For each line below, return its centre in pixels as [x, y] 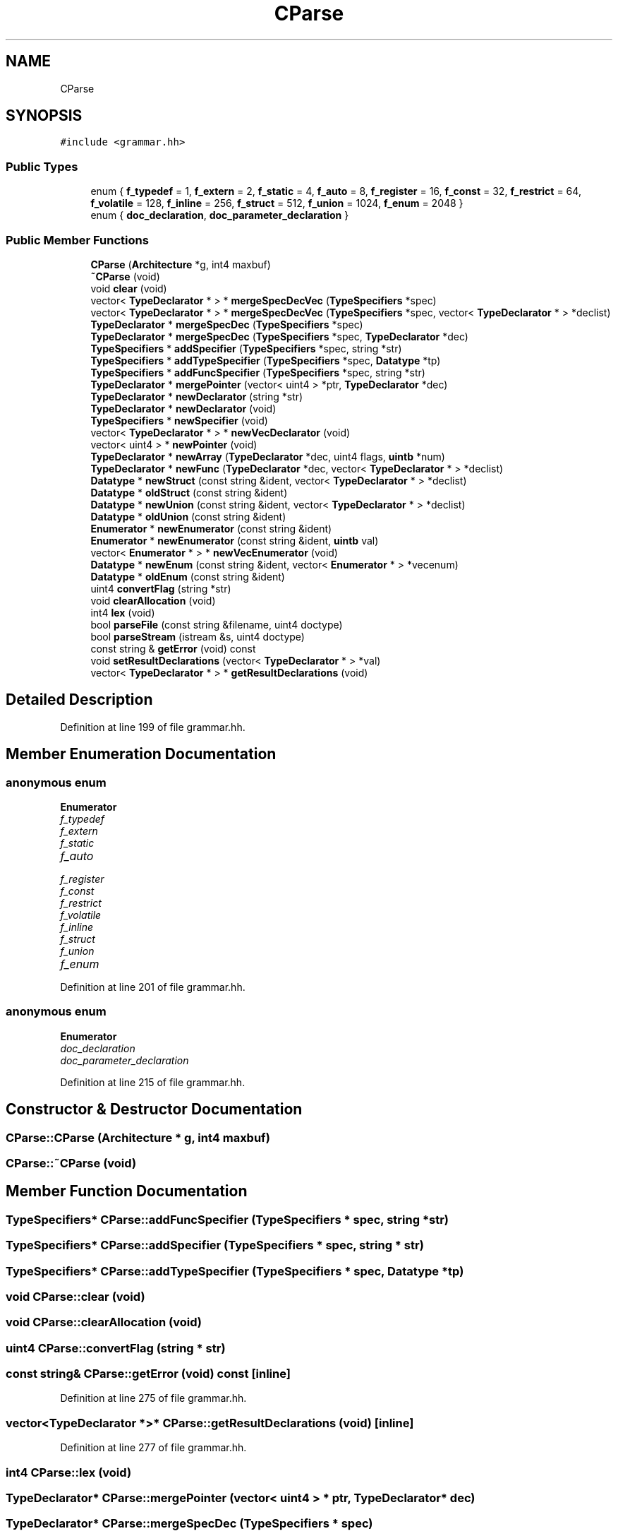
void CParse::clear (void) [75, 1296]
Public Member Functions [77, 240]
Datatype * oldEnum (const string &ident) [188, 576]
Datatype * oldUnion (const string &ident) [188, 516]
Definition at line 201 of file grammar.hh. [153, 987]
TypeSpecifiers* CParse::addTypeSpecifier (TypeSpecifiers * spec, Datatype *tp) [235, 1271]
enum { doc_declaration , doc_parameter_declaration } [220, 215]
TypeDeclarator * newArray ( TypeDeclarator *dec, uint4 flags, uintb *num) [268, 456]
